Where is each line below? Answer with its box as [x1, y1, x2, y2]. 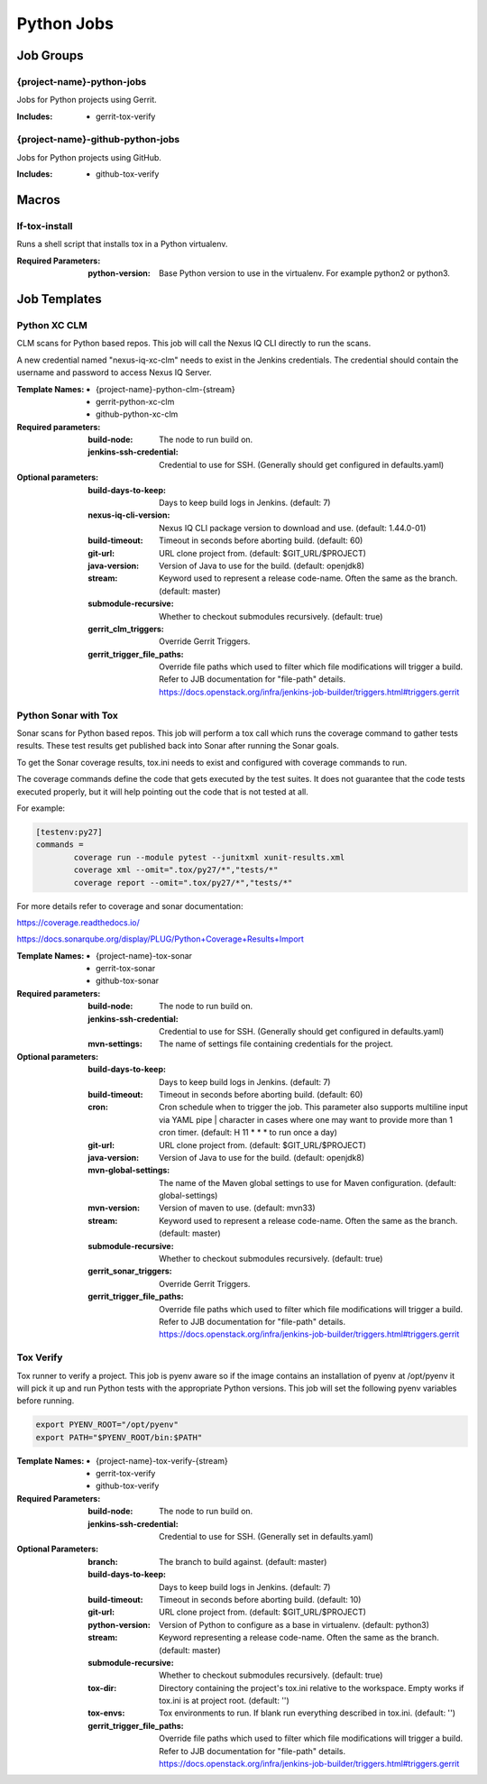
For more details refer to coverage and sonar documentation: [16, 900, 243, 911]
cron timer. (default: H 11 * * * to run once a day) [159, 1127, 338, 1138]
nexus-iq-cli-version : [87, 510, 170, 520]
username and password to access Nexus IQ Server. [16, 367, 212, 378]
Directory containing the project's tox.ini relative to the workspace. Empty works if [159, 1682, 464, 1693]
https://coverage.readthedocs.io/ [16, 916, 140, 928]
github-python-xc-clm [96, 409, 179, 419]
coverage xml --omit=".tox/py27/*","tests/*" [73, 865, 279, 875]
